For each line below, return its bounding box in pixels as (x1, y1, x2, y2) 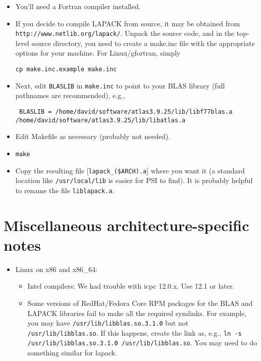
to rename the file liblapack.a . (15, 185, 115, 195)
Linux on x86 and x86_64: (15, 263, 98, 274)
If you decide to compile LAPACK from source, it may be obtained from (15, 18, 240, 28)
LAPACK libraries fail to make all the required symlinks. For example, (27, 307, 247, 318)
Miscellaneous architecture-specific (4, 214, 249, 235)
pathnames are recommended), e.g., (15, 90, 125, 101)
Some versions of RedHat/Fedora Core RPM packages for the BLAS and (27, 297, 253, 308)
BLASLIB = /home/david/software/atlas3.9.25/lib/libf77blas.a (19, 108, 233, 115)
